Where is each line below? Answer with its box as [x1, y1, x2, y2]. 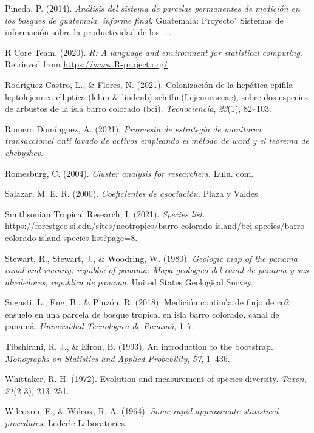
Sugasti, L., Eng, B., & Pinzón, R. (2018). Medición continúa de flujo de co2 [5, 296, 290, 309]
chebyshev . [5, 146, 43, 159]
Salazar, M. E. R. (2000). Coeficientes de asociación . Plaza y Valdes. [5, 187, 261, 200]
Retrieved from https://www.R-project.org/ [5, 58, 168, 70]
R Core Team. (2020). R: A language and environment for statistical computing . [5, 46, 302, 58]
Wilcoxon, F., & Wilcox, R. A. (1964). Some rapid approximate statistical [5, 404, 278, 417]
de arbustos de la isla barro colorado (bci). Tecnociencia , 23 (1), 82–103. [5, 102, 271, 115]
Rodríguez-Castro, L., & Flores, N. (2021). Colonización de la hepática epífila [5, 78, 293, 90]
